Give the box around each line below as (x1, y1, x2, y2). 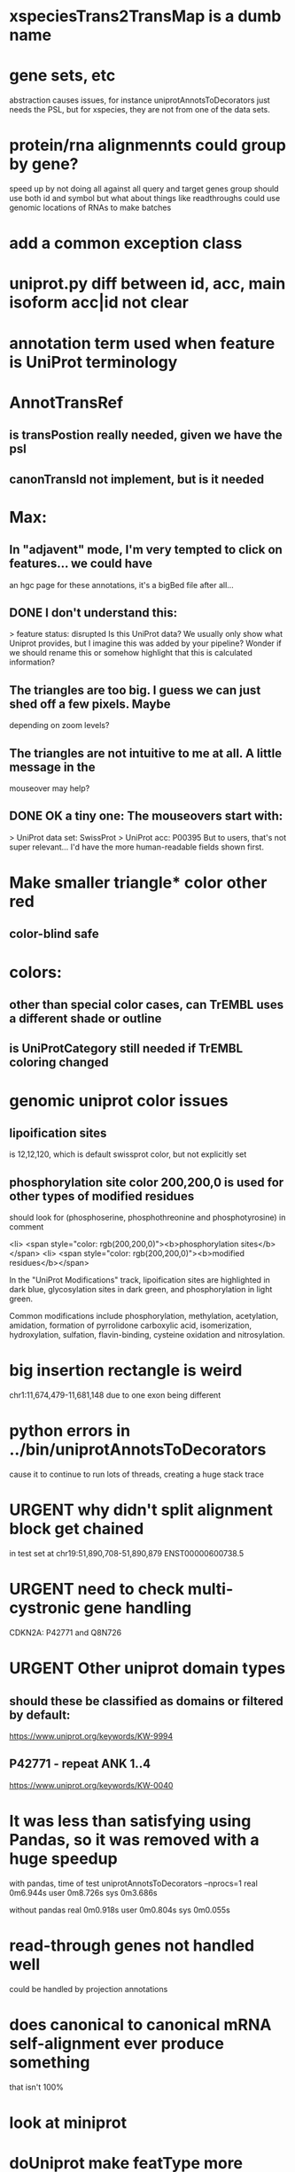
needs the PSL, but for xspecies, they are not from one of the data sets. (9, 105, 270, 115)
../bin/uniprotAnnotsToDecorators (9, 1439, 267, 1460)
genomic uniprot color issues (9, 1090, 229, 1111)
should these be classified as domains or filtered (9, 1694, 283, 1709)
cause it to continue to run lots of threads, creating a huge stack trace (9, 1469, 264, 1480)
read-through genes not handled (9, 1935, 255, 1955)
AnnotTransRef (9, 392, 124, 413)
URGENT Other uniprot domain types (9, 1658, 286, 1679)
